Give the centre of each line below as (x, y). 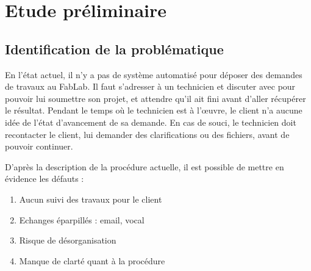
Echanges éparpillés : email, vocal (82, 219)
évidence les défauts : (45, 179)
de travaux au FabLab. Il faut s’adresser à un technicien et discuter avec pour (150, 86)
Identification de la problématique (114, 49)
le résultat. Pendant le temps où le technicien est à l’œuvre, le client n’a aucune (154, 110)
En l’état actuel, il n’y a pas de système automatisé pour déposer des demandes (154, 74)
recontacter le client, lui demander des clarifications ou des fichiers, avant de (147, 134)
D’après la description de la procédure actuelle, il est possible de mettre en (145, 166)
